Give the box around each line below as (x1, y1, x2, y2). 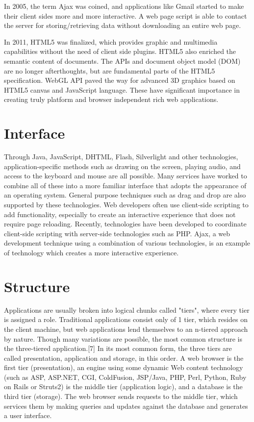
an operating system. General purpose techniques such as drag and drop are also (4, 190, 246, 200)
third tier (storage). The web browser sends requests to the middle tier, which (4, 391, 238, 401)
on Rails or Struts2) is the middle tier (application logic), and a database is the (4, 381, 243, 392)
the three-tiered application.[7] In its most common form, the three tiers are (4, 343, 232, 353)
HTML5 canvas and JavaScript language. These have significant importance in (4, 84, 240, 95)
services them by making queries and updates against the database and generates (4, 400, 248, 411)
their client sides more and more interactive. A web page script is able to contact (4, 10, 247, 21)
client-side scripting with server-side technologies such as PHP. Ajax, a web (4, 228, 230, 238)
